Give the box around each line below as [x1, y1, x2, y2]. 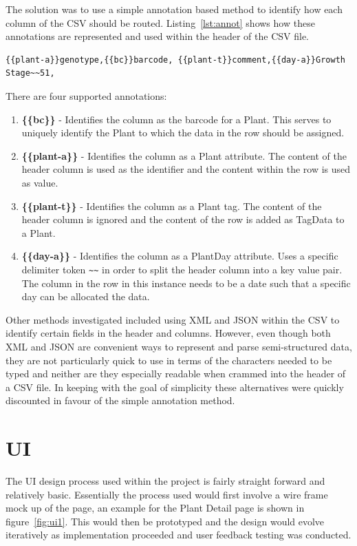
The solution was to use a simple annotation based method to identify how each [6, 2, 343, 16]
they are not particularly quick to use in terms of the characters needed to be [6, 353, 332, 367]
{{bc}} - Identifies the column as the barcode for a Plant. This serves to [21, 112, 332, 126]
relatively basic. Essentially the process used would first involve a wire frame [6, 487, 328, 501]
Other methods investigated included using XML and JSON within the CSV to [6, 312, 340, 326]
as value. [21, 175, 58, 189]
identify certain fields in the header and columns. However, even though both [6, 326, 331, 340]
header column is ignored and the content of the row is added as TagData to [21, 212, 345, 227]
